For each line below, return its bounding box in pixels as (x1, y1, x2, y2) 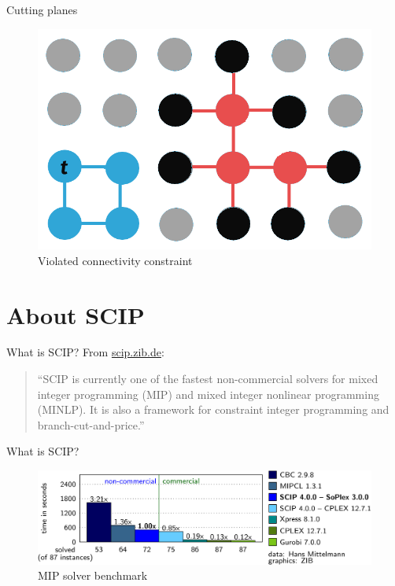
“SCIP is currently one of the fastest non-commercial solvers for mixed (37, 370, 378, 387)
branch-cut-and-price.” (37, 416, 145, 433)
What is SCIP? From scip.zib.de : (6, 344, 164, 360)
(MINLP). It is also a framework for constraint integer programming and (37, 401, 389, 418)
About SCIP (6, 298, 145, 330)
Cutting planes (6, 2, 78, 17)
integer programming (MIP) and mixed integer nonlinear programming (37, 385, 379, 402)
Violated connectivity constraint (38, 252, 193, 268)
